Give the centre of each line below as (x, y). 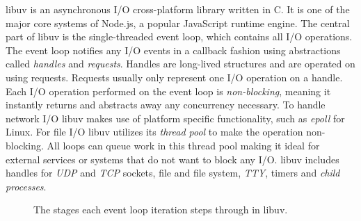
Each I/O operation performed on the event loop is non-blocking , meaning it (168, 91)
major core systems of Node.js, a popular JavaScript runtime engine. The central (178, 23)
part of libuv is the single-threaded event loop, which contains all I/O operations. (179, 36)
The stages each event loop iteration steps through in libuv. (161, 210)
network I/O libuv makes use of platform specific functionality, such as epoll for (175, 118)
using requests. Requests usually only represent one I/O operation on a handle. (174, 77)
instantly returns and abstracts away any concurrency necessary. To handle (166, 105)
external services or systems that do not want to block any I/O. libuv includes (173, 159)
